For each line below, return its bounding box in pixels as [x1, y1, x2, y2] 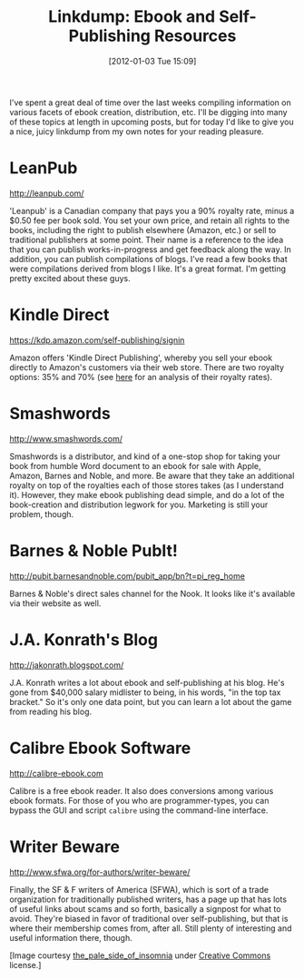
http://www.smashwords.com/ [9, 433, 123, 444]
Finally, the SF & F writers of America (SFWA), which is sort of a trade [9, 884, 270, 895]
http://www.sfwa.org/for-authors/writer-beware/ [9, 866, 191, 877]
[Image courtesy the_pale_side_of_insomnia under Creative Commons [9, 950, 271, 961]
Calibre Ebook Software [9, 738, 191, 759]
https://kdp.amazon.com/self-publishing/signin [9, 334, 185, 346]
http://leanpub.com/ [9, 188, 84, 199]
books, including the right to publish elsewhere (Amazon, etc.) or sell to [9, 224, 277, 235]
